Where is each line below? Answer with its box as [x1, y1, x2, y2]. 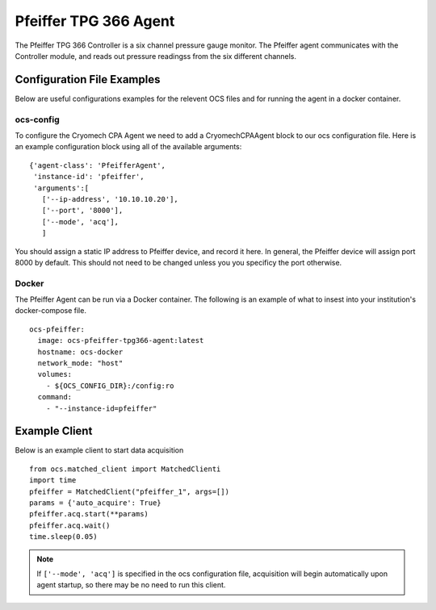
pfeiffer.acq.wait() [29, 520, 111, 530]
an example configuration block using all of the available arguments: [15, 142, 242, 152]
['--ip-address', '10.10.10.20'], [41, 194, 179, 203]
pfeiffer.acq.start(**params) [29, 509, 149, 519]
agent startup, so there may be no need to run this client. [36, 580, 226, 590]
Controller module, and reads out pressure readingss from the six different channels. [15, 51, 297, 61]
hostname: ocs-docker [37, 347, 124, 357]
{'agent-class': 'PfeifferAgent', [29, 161, 166, 169]
